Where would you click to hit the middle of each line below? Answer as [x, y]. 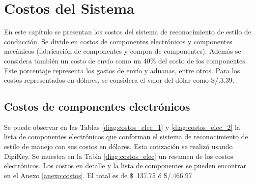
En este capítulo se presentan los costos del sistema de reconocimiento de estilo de [127, 32]
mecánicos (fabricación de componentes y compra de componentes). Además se [123, 51]
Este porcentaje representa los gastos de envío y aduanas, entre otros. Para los [122, 70]
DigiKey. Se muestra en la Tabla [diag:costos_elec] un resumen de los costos [119, 156]
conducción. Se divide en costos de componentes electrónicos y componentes [118, 41]
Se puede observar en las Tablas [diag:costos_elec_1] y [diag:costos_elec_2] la [122, 127]
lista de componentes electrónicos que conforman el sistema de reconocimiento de [126, 137]
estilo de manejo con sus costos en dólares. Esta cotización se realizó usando [118, 146]
